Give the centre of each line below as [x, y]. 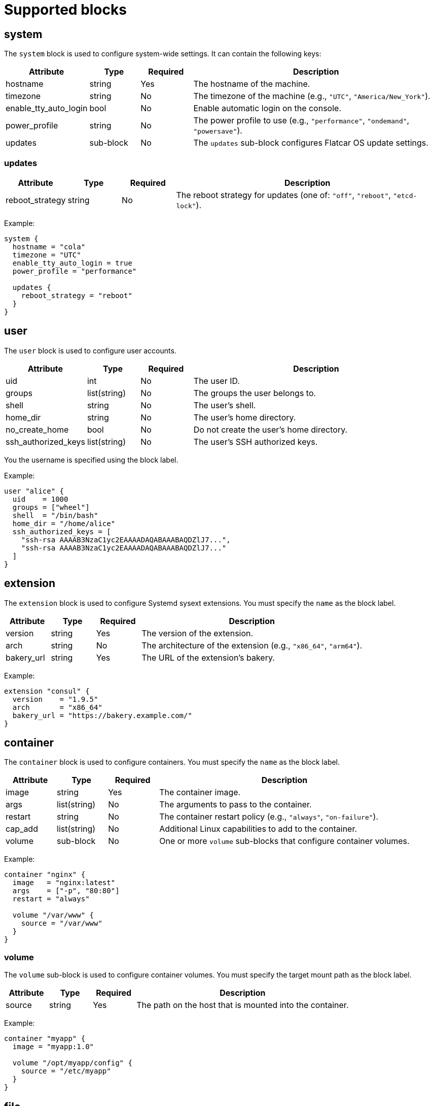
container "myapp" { [45, 1039]
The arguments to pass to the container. [236, 805]
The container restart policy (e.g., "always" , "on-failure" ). [269, 817]
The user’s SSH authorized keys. [256, 442]
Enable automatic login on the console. [267, 108]
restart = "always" [51, 899]
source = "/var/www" [62, 923]
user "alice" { [34, 491]
